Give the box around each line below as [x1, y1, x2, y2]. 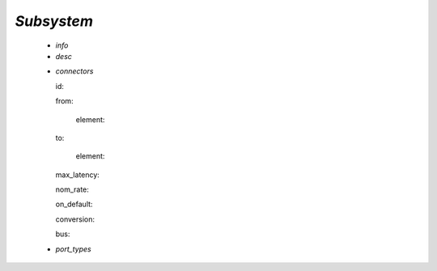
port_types [55, 243, 92, 254]
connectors [55, 66, 94, 76]
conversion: [55, 214, 95, 224]
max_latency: [55, 170, 100, 180]
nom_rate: [55, 184, 89, 194]
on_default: [55, 199, 93, 210]
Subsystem [15, 12, 93, 30]
